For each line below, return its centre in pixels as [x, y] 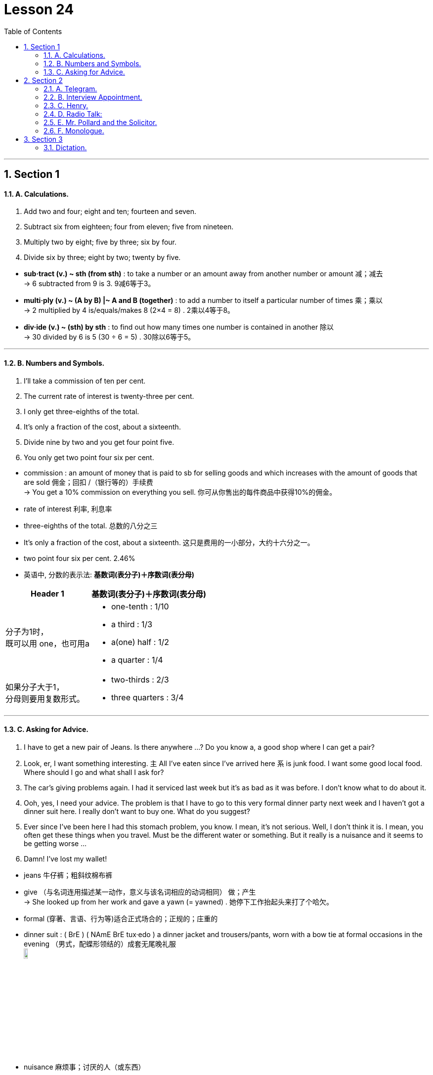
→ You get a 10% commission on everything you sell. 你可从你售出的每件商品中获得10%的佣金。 [180, 492]
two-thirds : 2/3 [140, 679]
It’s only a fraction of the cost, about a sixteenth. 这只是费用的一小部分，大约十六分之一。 [169, 542]
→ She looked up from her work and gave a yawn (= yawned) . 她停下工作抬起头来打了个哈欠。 [178, 902]
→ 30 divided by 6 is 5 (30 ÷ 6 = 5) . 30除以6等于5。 [109, 337]
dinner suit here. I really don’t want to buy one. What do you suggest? [137, 811]
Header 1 [47, 593]
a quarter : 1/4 [137, 660]
